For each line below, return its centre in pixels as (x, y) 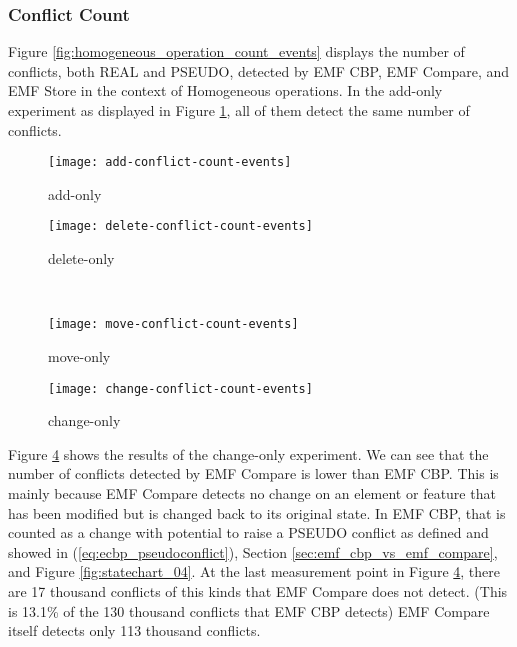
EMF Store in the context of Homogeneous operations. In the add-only (225, 90)
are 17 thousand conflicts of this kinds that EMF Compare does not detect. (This (258, 590)
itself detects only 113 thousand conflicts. (134, 630)
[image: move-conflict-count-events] (173, 324)
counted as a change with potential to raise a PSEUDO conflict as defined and (248, 532)
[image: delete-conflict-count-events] (180, 226)
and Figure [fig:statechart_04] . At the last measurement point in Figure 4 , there (254, 571)
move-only (79, 355)
